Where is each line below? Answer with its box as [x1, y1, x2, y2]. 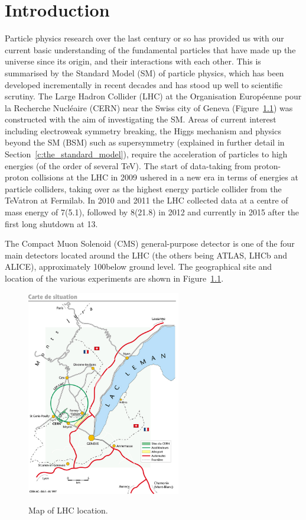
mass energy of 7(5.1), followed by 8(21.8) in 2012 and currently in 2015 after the [5, 206, 300, 218]
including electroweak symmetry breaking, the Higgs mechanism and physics [5, 124, 281, 137]
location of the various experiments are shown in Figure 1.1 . [5, 272, 224, 284]
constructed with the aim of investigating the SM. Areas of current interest [5, 113, 276, 125]
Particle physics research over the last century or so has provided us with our [5, 32, 284, 44]
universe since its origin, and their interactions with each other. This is [5, 55, 261, 67]
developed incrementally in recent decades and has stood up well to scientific [5, 78, 283, 91]
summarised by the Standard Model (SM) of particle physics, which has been [5, 66, 284, 79]
